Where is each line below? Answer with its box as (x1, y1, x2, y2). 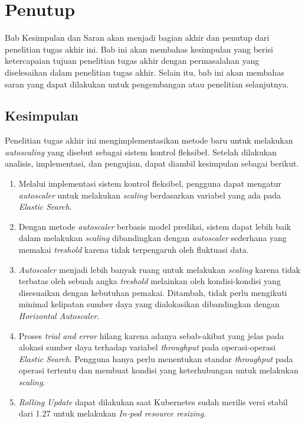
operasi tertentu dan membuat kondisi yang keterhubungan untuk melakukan (18, 364, 299, 376)
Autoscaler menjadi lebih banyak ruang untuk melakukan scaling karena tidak (18, 263, 301, 275)
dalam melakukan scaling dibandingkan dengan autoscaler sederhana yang (18, 232, 287, 244)
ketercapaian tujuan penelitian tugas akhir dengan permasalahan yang (5, 54, 260, 67)
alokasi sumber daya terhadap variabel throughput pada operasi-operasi (18, 341, 276, 353)
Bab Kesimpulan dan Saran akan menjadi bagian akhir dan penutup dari (5, 31, 270, 44)
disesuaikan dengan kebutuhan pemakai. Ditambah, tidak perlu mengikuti (18, 286, 287, 298)
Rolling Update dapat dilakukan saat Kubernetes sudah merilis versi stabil (18, 395, 288, 408)
